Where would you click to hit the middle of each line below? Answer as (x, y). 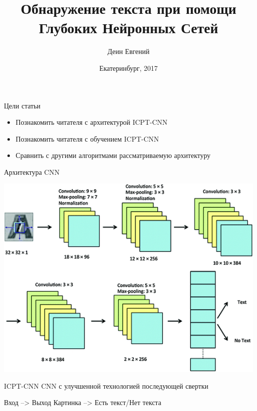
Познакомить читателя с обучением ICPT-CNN (87, 138)
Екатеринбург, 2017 (128, 68)
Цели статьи (22, 105)
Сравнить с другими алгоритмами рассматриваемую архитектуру (113, 155)
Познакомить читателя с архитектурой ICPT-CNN (91, 122)
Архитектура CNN (32, 172)
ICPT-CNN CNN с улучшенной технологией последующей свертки (106, 385)
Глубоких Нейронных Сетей (128, 27)
